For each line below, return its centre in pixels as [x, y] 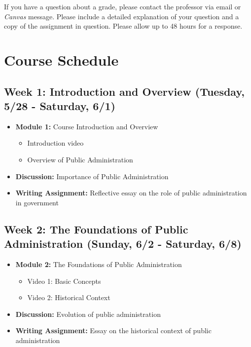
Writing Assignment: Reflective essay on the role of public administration [131, 193]
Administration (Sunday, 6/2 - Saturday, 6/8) [123, 244]
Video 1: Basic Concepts [64, 281]
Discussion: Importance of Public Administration [92, 176]
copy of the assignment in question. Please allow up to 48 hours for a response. [123, 26]
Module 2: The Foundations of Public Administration [99, 264]
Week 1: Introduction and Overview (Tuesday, [124, 91]
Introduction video [55, 143]
